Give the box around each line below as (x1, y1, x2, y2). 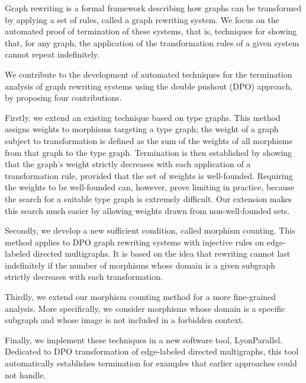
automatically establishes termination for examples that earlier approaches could (5, 357, 297, 369)
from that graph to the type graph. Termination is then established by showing (5, 146, 292, 158)
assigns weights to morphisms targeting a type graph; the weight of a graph (5, 123, 279, 135)
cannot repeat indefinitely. (5, 48, 99, 60)
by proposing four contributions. (5, 91, 122, 104)
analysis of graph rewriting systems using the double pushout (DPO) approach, (5, 79, 293, 92)
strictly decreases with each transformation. (5, 270, 163, 283)
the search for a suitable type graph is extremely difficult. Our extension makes (5, 192, 292, 205)
